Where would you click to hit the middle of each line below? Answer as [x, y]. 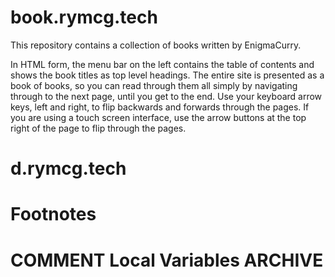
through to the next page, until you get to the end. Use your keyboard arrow [166, 96]
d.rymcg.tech [68, 168]
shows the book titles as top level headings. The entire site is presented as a [167, 75]
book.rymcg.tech [84, 17]
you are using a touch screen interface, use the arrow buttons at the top [158, 117]
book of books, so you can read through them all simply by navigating [154, 85]
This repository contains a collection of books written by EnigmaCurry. [156, 45]
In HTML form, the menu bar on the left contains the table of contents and [162, 64]
